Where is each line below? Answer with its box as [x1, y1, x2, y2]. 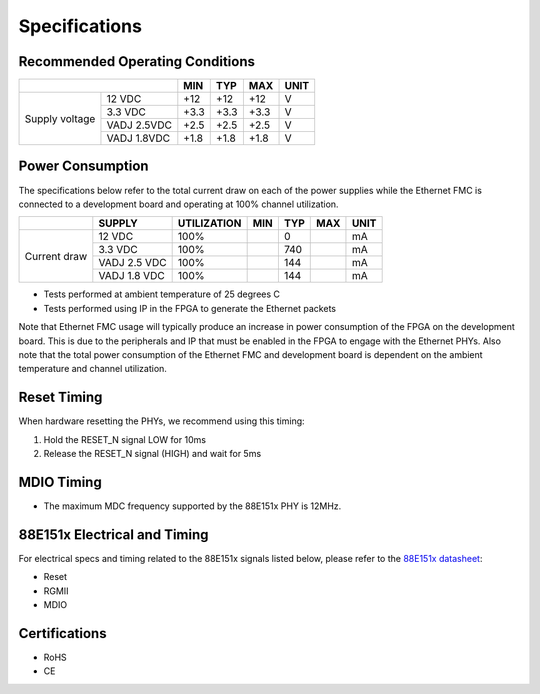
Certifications [18, 625, 107, 642]
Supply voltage [24, 111, 96, 125]
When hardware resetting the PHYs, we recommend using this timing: [18, 415, 305, 427]
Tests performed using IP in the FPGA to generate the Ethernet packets [43, 302, 337, 314]
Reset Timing [18, 389, 103, 406]
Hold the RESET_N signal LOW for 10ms [43, 433, 207, 445]
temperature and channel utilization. [18, 363, 167, 375]
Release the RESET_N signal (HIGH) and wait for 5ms [43, 448, 262, 459]
